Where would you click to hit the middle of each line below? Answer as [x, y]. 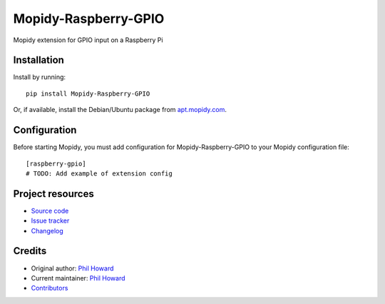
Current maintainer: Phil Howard [78, 278]
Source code [50, 211]
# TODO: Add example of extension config [99, 173]
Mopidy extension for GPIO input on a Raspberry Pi [88, 40]
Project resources [53, 194]
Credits [30, 251]
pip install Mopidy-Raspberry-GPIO [88, 93]
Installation [38, 60]
